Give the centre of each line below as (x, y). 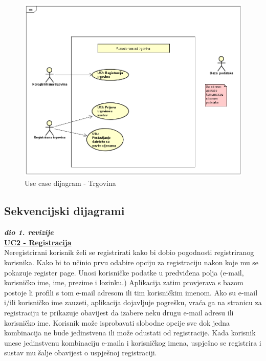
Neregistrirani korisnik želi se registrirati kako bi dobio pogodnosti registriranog (129, 252)
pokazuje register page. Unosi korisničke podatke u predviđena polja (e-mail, (124, 272)
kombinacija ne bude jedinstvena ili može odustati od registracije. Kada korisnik (130, 333)
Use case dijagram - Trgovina (70, 183)
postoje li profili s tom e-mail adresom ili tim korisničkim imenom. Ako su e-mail (131, 292)
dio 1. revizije (29, 232)
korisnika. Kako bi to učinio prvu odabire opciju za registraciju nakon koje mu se (131, 262)
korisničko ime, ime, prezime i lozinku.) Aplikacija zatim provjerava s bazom (124, 282)
